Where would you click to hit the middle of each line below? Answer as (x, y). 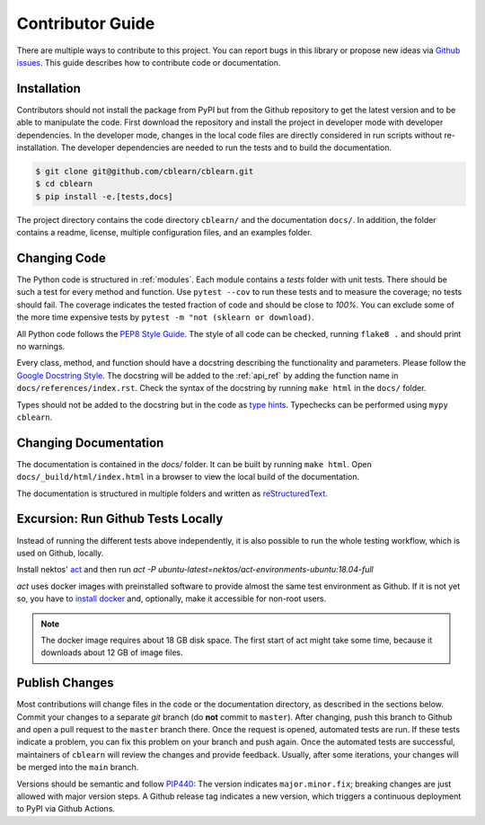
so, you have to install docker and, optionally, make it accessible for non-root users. (172, 599)
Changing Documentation (90, 443)
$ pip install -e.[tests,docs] (105, 196)
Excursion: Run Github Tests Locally (120, 519)
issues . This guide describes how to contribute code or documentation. (149, 62)
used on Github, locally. (60, 553)
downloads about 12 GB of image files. (112, 652)
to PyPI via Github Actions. (66, 809)
